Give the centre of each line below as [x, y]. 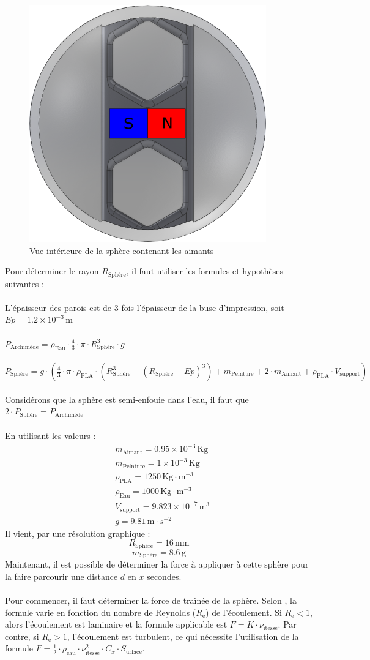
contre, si [22, 636]
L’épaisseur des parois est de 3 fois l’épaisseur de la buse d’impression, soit [145, 307]
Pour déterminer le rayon [52, 271]
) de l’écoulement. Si [244, 612]
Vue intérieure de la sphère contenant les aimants [122, 250]
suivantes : [24, 283]
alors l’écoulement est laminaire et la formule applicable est [116, 624]
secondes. [164, 576]
